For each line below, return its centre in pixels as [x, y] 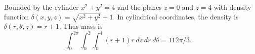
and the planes [140, 7]
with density [233, 7]
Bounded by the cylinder [42, 7]
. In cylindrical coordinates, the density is [176, 16]
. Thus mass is [81, 26]
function [17, 16]
